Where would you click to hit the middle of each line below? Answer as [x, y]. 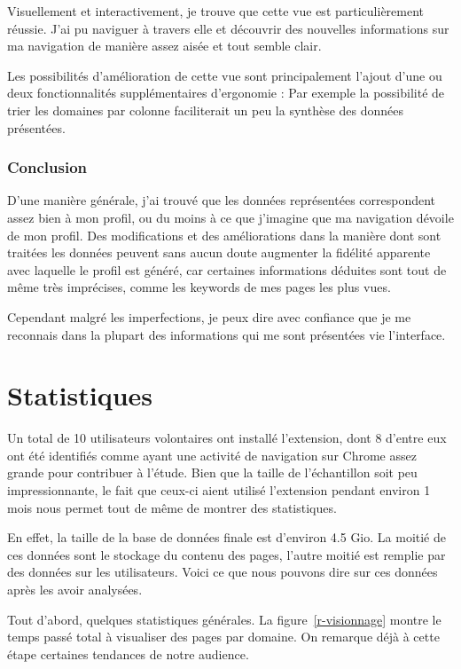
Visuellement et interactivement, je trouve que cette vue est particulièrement [216, 11]
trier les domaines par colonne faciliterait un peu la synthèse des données [206, 110]
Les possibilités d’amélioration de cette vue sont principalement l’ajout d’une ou [225, 75]
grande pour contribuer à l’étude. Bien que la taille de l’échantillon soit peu [212, 472]
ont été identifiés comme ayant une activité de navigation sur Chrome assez [212, 455]
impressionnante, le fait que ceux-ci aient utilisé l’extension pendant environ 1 [219, 490]
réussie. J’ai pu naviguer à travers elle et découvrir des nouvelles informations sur [228, 28]
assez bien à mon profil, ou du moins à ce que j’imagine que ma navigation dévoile [230, 217]
